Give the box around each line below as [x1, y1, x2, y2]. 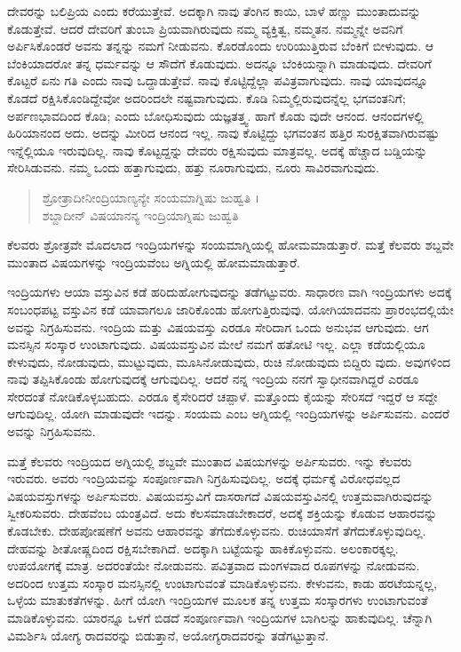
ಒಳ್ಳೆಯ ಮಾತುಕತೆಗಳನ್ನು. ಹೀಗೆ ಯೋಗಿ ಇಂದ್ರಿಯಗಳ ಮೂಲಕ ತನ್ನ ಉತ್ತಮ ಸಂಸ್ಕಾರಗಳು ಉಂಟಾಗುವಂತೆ [7, 591, 428, 609]
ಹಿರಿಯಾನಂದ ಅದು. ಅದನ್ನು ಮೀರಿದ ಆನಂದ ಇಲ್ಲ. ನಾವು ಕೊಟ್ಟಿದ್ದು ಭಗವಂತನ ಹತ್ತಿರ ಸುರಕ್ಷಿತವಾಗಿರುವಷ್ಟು [7, 123, 440, 142]
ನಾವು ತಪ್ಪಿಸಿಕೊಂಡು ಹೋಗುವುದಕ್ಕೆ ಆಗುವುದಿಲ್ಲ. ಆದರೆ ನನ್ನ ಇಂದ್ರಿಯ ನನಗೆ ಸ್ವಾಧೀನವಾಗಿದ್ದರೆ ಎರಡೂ [7, 370, 419, 388]
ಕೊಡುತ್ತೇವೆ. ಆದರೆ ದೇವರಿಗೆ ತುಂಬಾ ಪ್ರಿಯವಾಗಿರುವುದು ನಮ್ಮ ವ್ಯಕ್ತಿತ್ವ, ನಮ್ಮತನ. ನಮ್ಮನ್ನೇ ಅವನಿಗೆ [7, 19, 403, 37]
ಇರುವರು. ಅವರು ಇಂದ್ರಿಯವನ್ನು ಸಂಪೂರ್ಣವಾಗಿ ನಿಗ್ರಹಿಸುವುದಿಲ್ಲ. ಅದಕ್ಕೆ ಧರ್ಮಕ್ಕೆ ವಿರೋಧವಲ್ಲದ [7, 469, 401, 488]
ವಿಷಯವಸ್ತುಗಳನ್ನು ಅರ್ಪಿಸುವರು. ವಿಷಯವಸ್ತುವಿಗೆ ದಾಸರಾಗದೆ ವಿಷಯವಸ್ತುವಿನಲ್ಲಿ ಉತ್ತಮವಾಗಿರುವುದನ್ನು [7, 486, 433, 505]
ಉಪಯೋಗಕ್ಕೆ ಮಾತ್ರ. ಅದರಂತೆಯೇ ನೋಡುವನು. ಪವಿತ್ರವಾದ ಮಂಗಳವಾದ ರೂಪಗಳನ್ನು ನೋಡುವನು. [7, 556, 420, 575]
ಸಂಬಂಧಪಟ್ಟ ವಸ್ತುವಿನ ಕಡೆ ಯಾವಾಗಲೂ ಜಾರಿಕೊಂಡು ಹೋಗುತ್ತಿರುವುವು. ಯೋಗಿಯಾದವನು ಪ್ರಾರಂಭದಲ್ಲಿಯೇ [7, 299, 454, 318]
